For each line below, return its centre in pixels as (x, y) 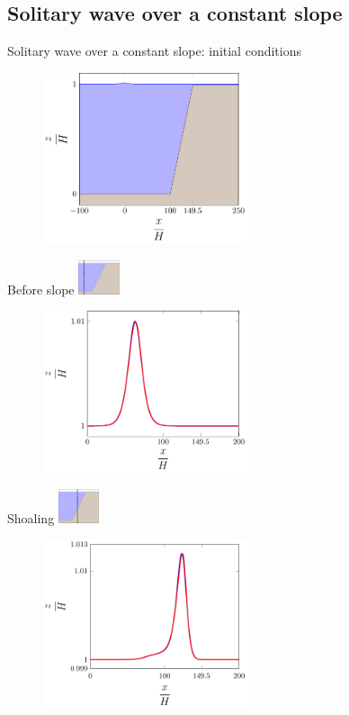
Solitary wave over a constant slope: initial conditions (154, 51)
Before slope (41, 289)
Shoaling (31, 517)
